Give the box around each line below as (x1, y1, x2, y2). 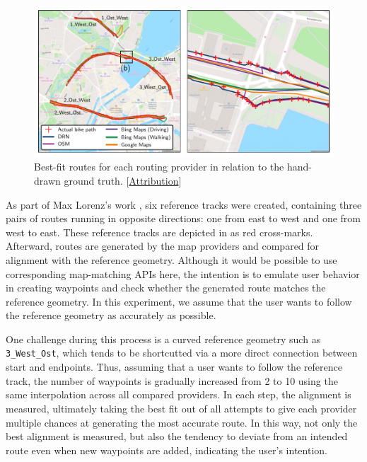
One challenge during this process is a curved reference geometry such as (6, 331, 321, 346)
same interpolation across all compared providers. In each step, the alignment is (6, 387, 351, 402)
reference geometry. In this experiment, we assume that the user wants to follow (6, 294, 352, 308)
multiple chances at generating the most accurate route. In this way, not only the (6, 415, 358, 429)
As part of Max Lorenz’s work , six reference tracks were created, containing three (6, 197, 362, 212)
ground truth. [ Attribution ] (64, 173, 182, 187)
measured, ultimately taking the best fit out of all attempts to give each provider (6, 400, 357, 415)
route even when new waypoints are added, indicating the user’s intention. (6, 442, 327, 457)
